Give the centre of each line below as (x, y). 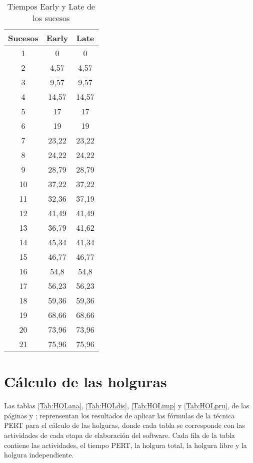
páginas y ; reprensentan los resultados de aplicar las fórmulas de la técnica (119, 415)
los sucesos (51, 18)
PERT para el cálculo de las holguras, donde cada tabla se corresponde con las (124, 425)
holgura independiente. (39, 455)
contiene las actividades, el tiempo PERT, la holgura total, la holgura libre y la (125, 445)
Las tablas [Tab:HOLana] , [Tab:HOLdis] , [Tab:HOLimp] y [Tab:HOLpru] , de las (127, 406)
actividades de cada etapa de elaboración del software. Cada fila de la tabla (119, 435)
